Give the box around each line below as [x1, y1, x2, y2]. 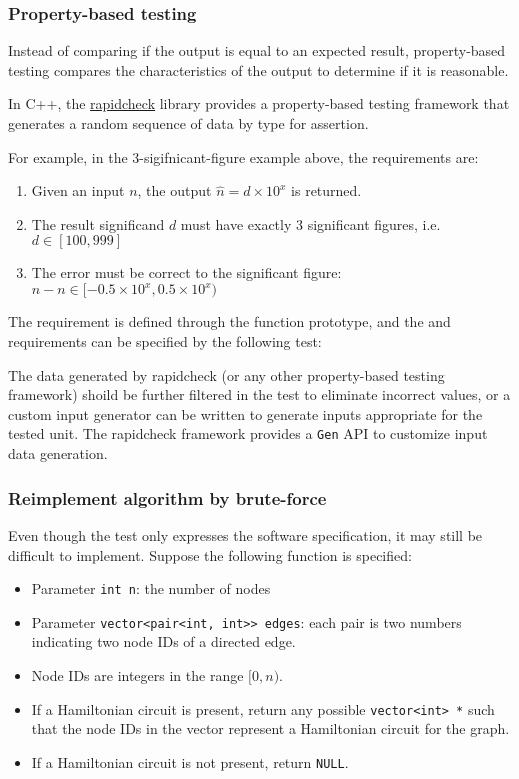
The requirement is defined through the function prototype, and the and [8, 311, 451, 332]
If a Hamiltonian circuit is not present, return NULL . [31, 751, 349, 772]
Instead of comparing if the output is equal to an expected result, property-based [8, 40, 506, 61]
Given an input [31, 180, 125, 201]
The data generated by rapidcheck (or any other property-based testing [8, 364, 445, 385]
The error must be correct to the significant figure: [31, 262, 342, 283]
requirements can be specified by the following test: [8, 331, 322, 352]
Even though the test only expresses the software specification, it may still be [8, 524, 483, 545]
